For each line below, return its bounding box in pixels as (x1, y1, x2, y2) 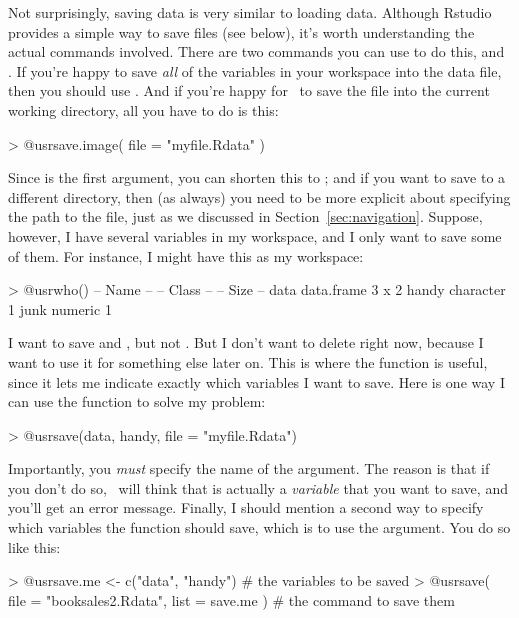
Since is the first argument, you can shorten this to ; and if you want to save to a (8, 167, 506, 188)
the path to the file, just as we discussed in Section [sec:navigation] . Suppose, (8, 206, 483, 227)
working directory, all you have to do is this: (8, 99, 279, 120)
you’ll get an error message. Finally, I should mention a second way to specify (8, 497, 484, 518)
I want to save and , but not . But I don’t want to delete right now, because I (8, 332, 484, 353)
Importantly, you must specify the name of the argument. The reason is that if (8, 458, 490, 479)
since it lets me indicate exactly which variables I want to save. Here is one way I (8, 371, 505, 392)
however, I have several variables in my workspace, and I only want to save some (8, 225, 502, 246)
